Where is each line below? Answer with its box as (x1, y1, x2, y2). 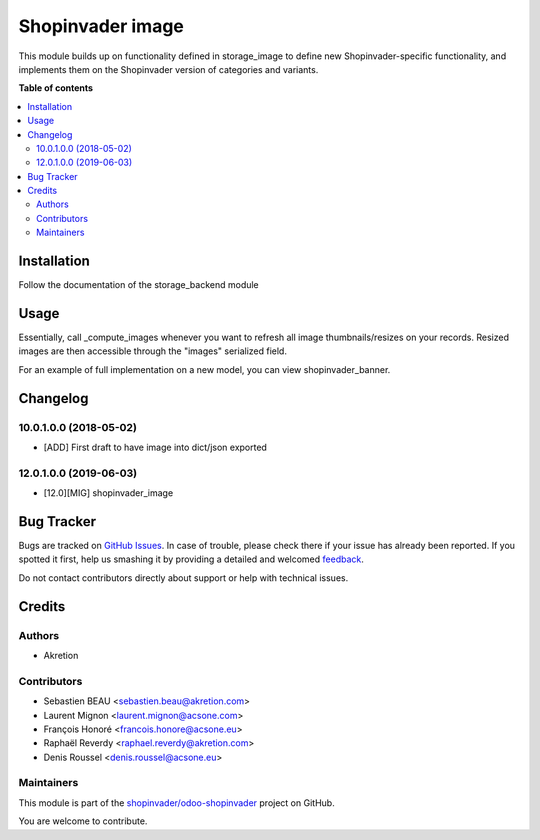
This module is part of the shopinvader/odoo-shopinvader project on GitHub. (18, 796, 335, 809)
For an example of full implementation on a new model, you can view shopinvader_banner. (18, 363, 391, 375)
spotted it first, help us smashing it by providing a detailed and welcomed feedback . (18, 553, 365, 565)
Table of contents (18, 82, 94, 94)
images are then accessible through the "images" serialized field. (18, 345, 287, 357)
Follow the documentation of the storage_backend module (18, 279, 259, 291)
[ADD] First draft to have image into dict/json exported (43, 441, 267, 453)
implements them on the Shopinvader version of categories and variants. (18, 63, 319, 75)
